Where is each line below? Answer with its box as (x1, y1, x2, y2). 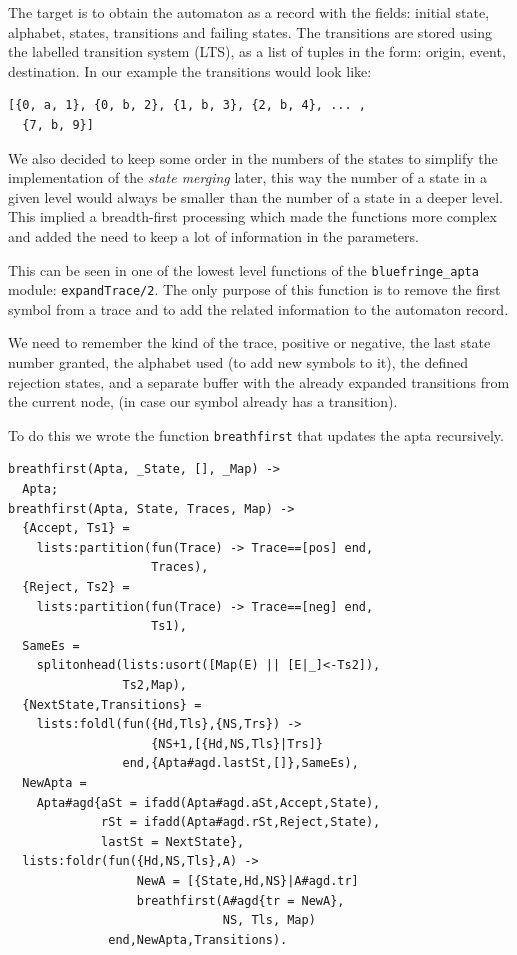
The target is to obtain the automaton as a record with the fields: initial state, (8, 2, 490, 22)
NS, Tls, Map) (222, 913, 316, 928)
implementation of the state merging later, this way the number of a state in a (8, 167, 488, 188)
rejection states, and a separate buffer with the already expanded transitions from (8, 371, 510, 392)
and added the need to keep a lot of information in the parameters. (8, 225, 419, 246)
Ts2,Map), (122, 678, 187, 692)
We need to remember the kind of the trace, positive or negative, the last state (8, 332, 491, 353)
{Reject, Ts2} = (22, 580, 130, 595)
